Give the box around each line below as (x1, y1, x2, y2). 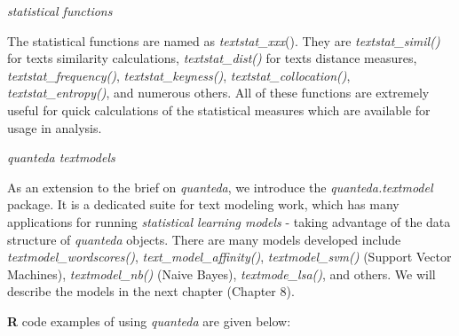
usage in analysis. (7, 118, 102, 137)
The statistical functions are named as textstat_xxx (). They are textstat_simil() (7, 31, 440, 50)
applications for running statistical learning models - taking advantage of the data (7, 212, 451, 231)
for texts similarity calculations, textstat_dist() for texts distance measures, (7, 49, 417, 67)
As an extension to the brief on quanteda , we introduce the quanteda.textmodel (7, 177, 433, 196)
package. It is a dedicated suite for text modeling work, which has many (7, 195, 400, 214)
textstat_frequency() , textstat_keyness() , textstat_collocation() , (7, 66, 351, 84)
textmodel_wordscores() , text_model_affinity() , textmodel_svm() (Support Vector (7, 247, 452, 266)
